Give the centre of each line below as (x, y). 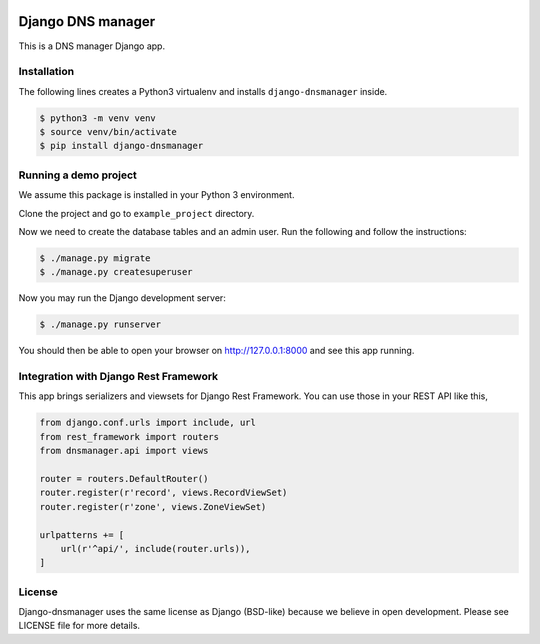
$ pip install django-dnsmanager (121, 146)
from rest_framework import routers (129, 436)
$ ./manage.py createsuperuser (116, 272)
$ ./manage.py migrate (95, 258)
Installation (46, 72)
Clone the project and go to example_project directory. (136, 213)
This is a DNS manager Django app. (91, 46)
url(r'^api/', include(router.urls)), (155, 548)
